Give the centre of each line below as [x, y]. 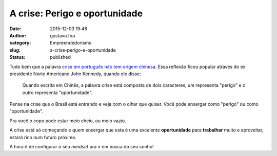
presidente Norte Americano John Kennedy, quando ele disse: [75, 74]
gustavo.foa [63, 35]
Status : [17, 57]
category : [20, 43]
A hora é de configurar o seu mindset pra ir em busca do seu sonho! [82, 147]
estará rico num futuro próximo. [43, 137]
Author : [18, 35]
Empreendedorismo [71, 43]
